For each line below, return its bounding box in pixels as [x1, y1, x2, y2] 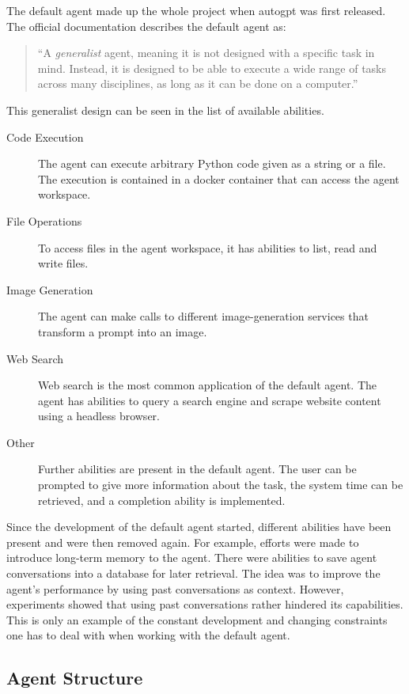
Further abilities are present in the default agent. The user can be [38, 461, 357, 477]
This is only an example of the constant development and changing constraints [6, 611, 388, 628]
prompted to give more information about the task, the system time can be [38, 476, 403, 493]
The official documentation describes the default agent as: [6, 17, 286, 34]
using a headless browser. [38, 408, 160, 424]
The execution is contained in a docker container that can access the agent [38, 170, 400, 187]
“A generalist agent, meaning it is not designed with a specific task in [37, 44, 375, 61]
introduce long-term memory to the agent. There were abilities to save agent [6, 549, 377, 566]
